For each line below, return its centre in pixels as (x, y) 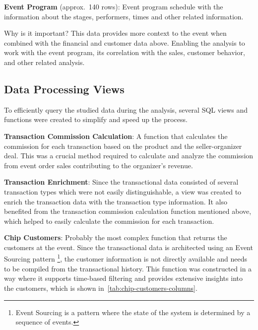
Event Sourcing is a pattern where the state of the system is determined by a (133, 312)
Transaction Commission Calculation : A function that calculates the (116, 136)
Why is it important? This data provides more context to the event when (115, 33)
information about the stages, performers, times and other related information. (124, 16)
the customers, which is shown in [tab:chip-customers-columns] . (101, 288)
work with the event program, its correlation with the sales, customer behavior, (125, 52)
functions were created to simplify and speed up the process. (96, 119)
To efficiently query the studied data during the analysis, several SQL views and (126, 109)
